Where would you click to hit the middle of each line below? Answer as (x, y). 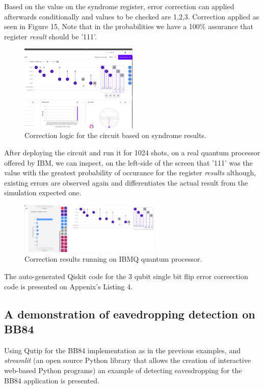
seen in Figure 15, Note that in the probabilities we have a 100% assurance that (129, 26)
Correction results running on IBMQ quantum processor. (113, 259)
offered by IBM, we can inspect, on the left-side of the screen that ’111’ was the (128, 162)
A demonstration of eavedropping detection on (130, 314)
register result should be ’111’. (50, 36)
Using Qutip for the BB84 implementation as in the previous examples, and (122, 350)
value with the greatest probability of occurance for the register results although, (130, 173)
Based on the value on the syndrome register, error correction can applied (119, 6)
